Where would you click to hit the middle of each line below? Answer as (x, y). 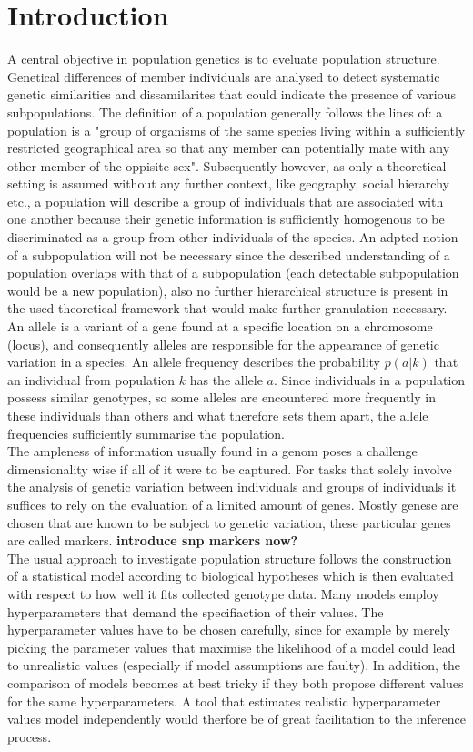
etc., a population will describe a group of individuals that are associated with (226, 201)
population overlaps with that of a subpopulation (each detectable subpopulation (233, 273)
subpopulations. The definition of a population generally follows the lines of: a (225, 112)
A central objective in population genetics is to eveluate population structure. (224, 59)
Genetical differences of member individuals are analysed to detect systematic (224, 76)
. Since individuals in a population (369, 379)
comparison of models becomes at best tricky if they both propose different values (236, 682)
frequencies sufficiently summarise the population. (146, 433)
